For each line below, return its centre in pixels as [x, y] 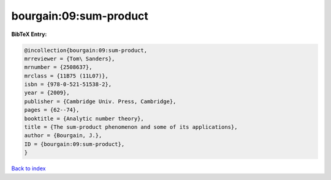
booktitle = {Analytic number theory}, [84, 118]
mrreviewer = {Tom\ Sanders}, [70, 59]
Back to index [29, 168]
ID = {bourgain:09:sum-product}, [74, 144]
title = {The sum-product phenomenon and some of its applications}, [131, 127]
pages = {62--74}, [52, 110]
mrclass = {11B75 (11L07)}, [66, 76]
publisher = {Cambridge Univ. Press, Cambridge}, [100, 101]
